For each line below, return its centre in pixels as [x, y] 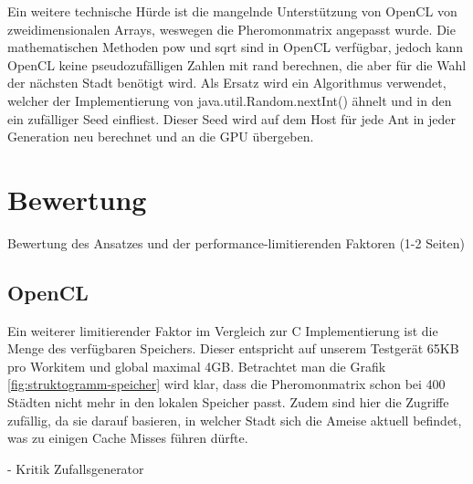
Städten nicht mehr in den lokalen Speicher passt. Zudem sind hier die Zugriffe [228, 402]
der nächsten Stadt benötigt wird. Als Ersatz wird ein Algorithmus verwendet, [227, 83]
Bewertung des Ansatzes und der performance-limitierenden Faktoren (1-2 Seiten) [236, 242]
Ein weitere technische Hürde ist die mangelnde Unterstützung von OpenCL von [232, 11]
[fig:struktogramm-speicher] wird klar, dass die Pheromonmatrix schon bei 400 [226, 384]
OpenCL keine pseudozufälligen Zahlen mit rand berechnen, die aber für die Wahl [237, 64]
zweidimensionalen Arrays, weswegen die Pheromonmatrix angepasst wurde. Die [231, 29]
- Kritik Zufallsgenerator [76, 468]
